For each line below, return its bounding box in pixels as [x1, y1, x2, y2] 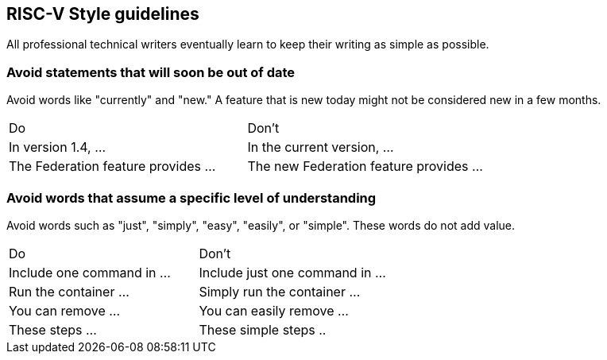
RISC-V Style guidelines [6, 4, 199, 24]
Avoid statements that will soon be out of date [6, 64, 296, 80]
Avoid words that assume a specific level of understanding [6, 189, 377, 206]
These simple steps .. [199, 321, 327, 338]
